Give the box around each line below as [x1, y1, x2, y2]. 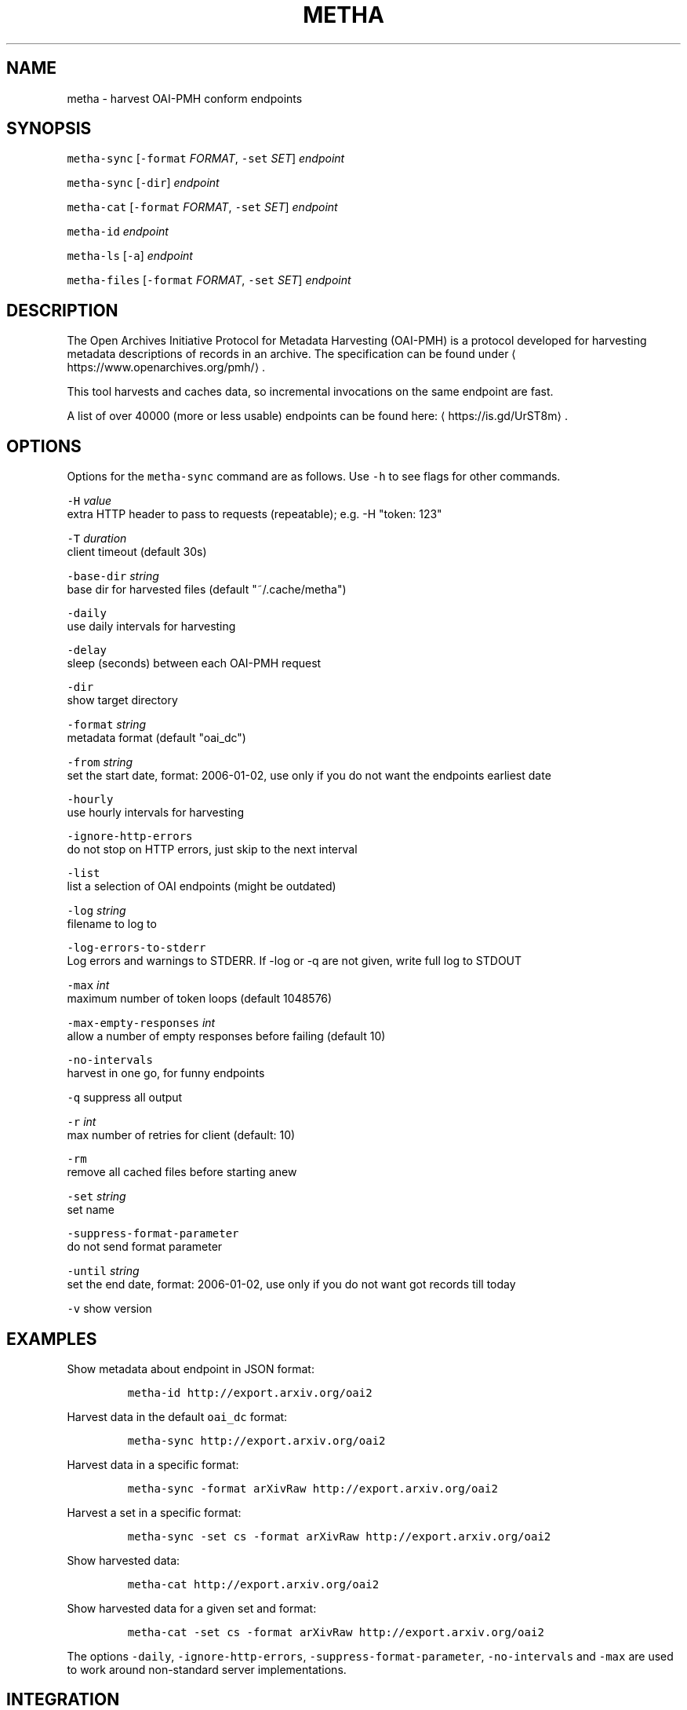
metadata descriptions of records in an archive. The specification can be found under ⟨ [67, 347, 516, 361]
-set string [67, 1189, 126, 1204]
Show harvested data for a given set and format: [67, 1601, 317, 1615]
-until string [67, 1264, 140, 1278]
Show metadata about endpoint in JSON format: [67, 1361, 314, 1376]
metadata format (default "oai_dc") [67, 731, 246, 745]
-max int [67, 978, 110, 992]
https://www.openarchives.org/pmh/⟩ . [67, 360, 266, 375]
